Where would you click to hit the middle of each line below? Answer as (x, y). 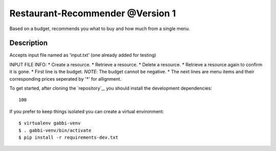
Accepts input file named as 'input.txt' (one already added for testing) (83, 55)
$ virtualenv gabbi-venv (50, 123)
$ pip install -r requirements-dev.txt (68, 137)
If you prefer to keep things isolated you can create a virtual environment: (87, 111)
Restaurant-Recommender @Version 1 (93, 13)
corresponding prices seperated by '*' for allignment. (65, 79)
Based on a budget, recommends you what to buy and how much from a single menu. (100, 29)
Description (29, 43)
